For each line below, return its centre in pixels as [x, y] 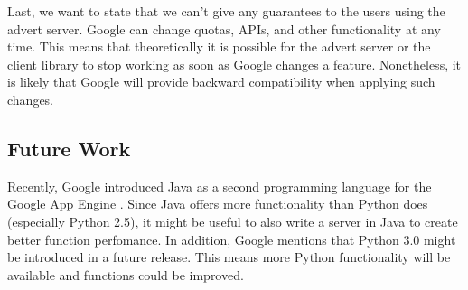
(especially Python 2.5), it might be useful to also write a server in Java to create [233, 221]
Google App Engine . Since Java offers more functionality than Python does [218, 204]
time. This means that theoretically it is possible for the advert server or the [219, 47]
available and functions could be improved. [126, 274]
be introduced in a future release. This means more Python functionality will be [229, 257]
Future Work [69, 148]
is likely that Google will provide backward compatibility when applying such [221, 82]
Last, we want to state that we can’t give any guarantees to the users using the [226, 11]
